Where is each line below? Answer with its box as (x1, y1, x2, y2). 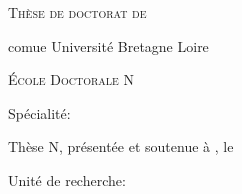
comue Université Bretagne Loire (8, 35, 209, 56)
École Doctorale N (8, 69, 135, 90)
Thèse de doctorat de (8, 2, 147, 22)
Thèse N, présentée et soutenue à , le (8, 136, 234, 157)
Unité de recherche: (8, 169, 126, 190)
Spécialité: (8, 102, 71, 123)
